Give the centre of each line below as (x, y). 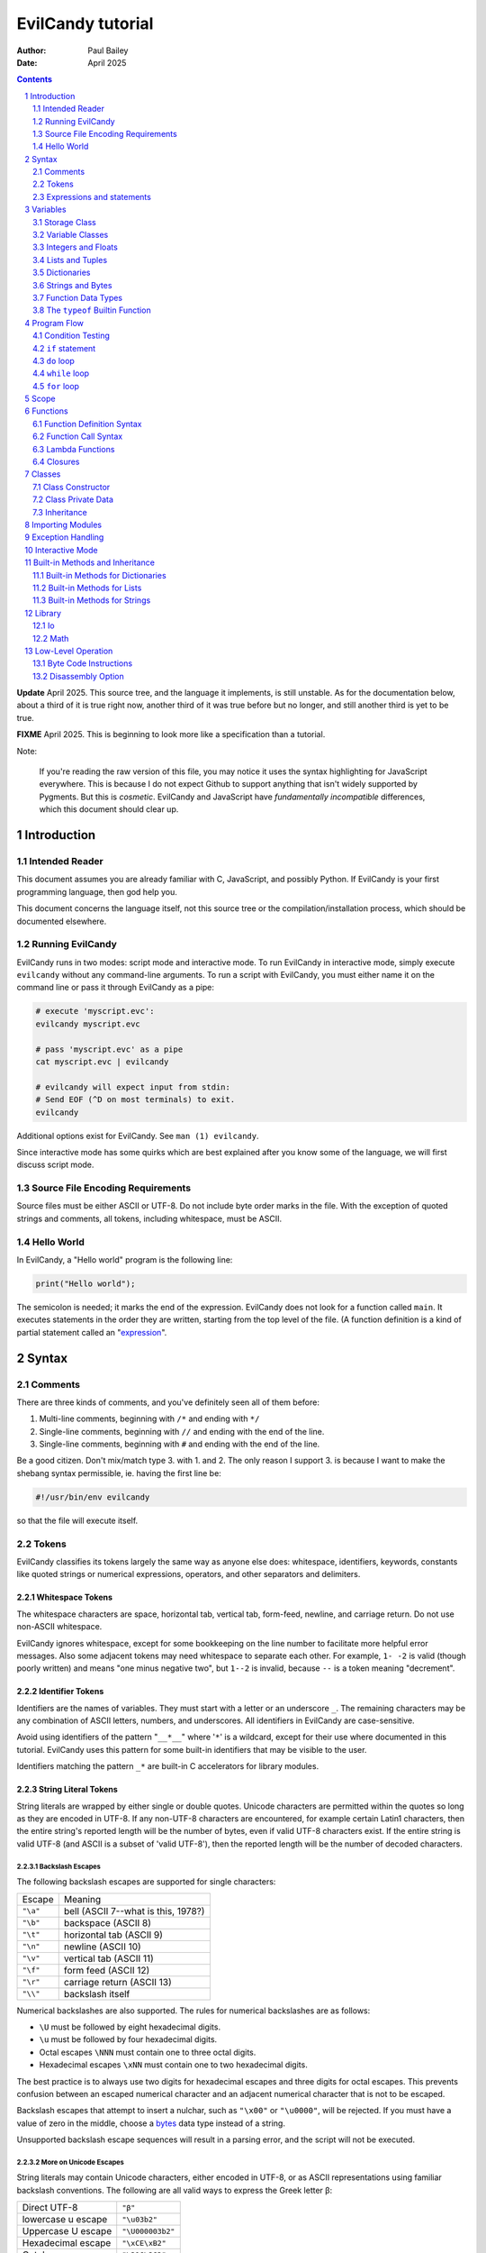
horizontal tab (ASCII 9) (113, 1935)
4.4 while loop (61, 373)
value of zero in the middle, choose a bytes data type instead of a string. (151, 2123)
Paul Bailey (108, 50)
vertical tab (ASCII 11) (109, 1958)
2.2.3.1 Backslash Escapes (58, 1866)
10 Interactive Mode (61, 550)
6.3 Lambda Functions (74, 449)
